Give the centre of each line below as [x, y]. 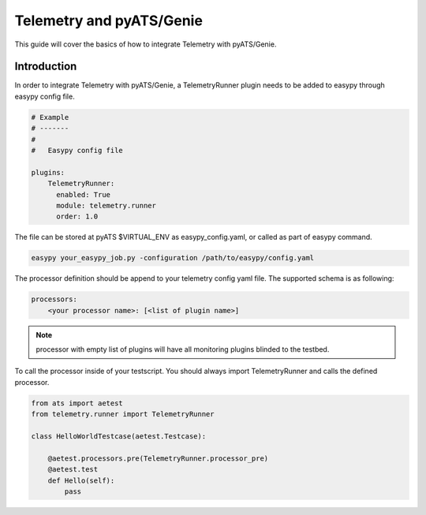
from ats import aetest [77, 403]
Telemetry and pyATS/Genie [108, 21]
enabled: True [83, 194]
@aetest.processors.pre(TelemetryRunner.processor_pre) [158, 458]
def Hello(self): [81, 480]
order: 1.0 [77, 216]
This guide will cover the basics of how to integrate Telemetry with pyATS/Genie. [146, 44]
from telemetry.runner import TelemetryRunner [123, 414]
